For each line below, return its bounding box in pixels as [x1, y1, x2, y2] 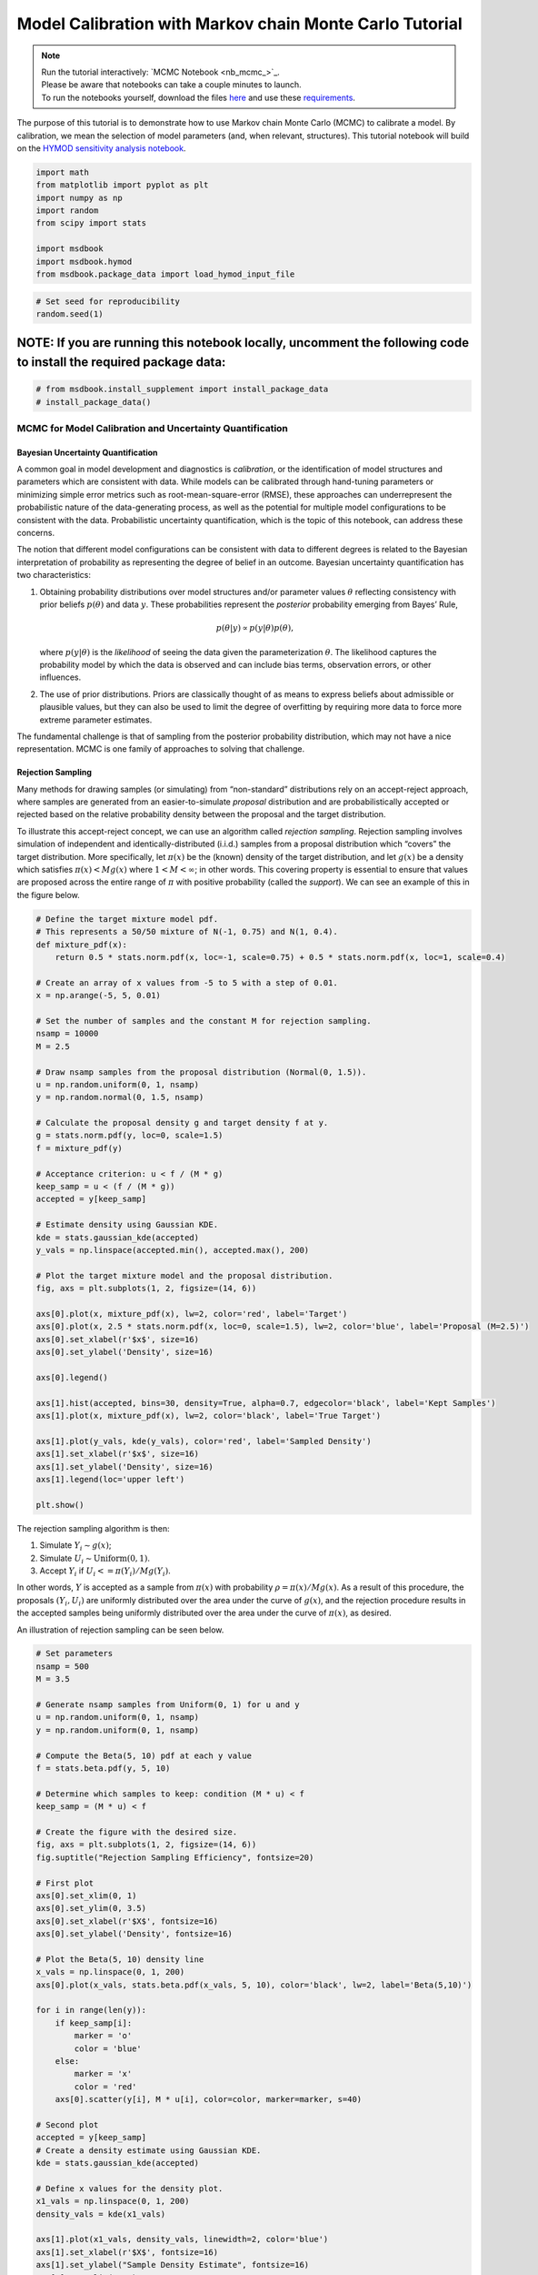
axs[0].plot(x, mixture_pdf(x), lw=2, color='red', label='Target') [35, 1309, 348, 1319]
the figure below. [16, 889, 81, 900]
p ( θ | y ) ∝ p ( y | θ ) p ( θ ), [215, 623, 294, 633]
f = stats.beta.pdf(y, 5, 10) [35, 1764, 171, 1774]
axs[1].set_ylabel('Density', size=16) [35, 1461, 214, 1471]
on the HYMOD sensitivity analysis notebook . [16, 142, 186, 154]
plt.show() [35, 1500, 85, 1510]
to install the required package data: [16, 354, 226, 369]
